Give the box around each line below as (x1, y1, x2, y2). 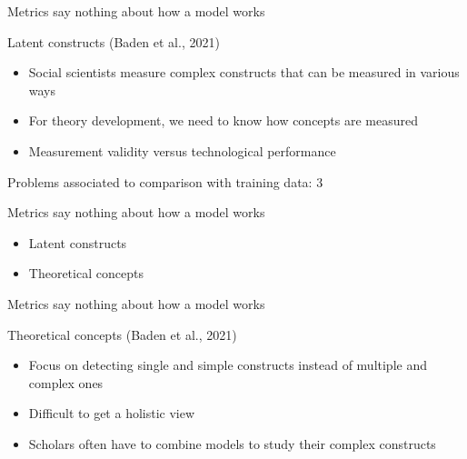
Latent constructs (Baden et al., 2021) (7, 32, 220, 51)
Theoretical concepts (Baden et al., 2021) (7, 324, 237, 344)
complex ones (28, 373, 104, 392)
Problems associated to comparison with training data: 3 (7, 172, 323, 191)
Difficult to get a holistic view (28, 404, 195, 423)
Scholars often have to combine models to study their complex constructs (28, 434, 436, 453)
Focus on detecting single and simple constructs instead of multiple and (28, 355, 427, 374)
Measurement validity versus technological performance (28, 141, 336, 160)
